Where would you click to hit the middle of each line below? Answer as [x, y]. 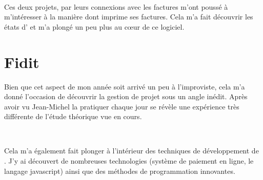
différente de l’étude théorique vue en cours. [73, 116]
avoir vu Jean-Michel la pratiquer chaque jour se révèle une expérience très [122, 106]
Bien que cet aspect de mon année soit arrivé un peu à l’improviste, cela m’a [125, 86]
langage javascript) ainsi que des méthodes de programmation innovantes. [120, 171]
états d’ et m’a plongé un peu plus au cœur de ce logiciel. [94, 26]
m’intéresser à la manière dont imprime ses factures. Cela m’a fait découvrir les [129, 17]
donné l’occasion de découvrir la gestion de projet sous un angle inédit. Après [126, 96]
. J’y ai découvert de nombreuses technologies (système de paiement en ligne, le [129, 161]
